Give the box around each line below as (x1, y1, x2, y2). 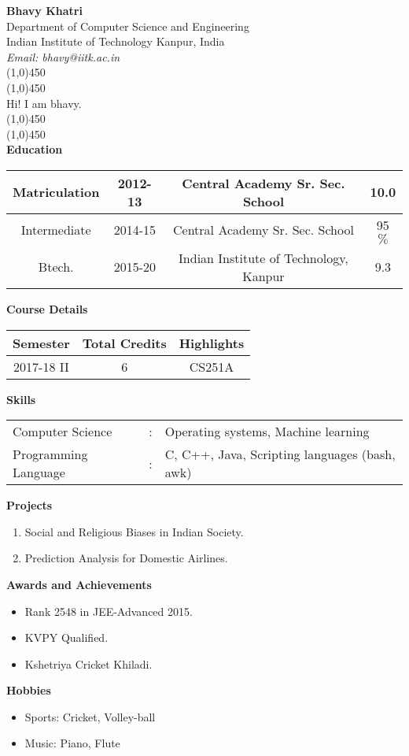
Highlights (179, 333, 245, 352)
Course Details (6, 300, 88, 317)
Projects (6, 497, 53, 513)
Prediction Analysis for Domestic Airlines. (24, 550, 228, 566)
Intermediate (20, 220, 91, 239)
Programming (13, 445, 88, 464)
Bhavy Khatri (6, 2, 83, 18)
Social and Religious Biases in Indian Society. (24, 523, 244, 539)
